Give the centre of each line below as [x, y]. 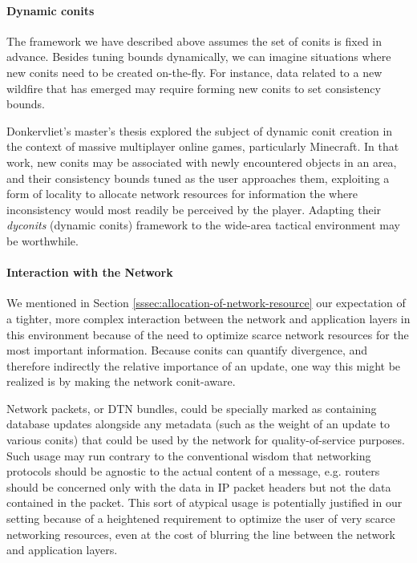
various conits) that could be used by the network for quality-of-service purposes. [206, 440]
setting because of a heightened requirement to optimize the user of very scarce [201, 518]
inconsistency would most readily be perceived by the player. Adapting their [194, 209]
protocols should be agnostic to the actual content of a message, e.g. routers [193, 471]
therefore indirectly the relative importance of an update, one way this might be [204, 365]
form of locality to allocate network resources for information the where [182, 194]
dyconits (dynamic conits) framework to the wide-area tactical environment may [203, 225]
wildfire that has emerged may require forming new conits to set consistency [194, 88]
